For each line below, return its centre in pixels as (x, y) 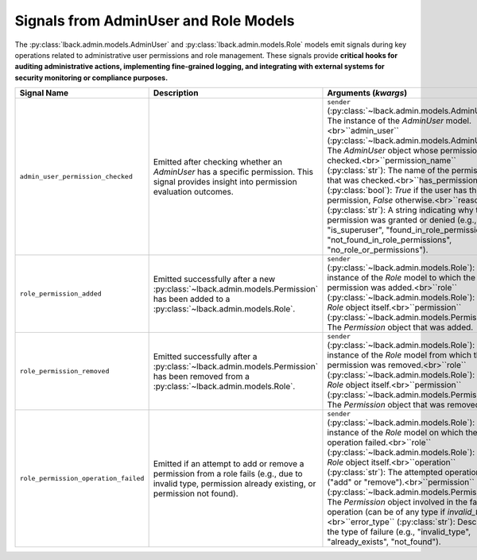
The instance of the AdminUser (386, 121)
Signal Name (44, 93)
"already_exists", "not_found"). (384, 542)
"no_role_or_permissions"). (378, 250)
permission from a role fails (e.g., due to (228, 473)
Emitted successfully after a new (214, 279)
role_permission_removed (64, 371)
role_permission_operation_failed (82, 479)
